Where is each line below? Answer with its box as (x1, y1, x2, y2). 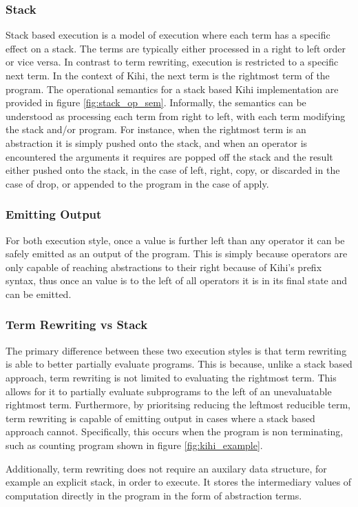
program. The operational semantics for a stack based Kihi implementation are (6, 81, 339, 96)
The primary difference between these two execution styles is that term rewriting (6, 343, 347, 357)
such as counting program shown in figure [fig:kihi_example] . (6, 437, 263, 452)
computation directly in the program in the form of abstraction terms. (6, 488, 302, 502)
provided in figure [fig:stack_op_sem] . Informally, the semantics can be (6, 95, 306, 110)
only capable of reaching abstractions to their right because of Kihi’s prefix (6, 259, 322, 274)
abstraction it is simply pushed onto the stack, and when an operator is (6, 135, 308, 150)
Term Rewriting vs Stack (6, 316, 148, 333)
